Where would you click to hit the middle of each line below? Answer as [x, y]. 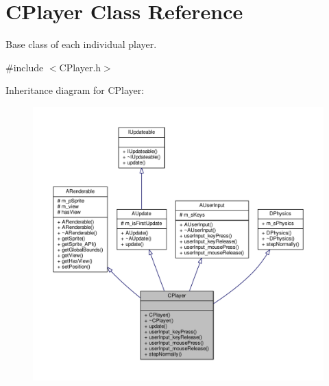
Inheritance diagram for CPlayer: [75, 90]
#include [25, 67]
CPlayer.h [80, 67]
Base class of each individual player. [81, 44]
